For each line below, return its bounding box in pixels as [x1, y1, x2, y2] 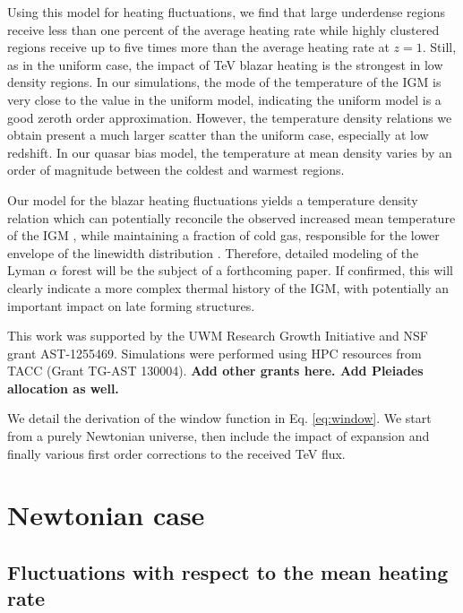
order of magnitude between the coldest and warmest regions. [7, 160, 345, 179]
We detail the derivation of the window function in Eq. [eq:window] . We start [7, 409, 432, 427]
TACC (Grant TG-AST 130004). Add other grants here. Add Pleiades [7, 361, 424, 380]
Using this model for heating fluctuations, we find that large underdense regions [7, 3, 446, 21]
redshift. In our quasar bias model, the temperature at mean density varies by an [7, 142, 452, 161]
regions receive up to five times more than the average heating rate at [7, 38, 390, 56]
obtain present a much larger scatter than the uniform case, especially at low [7, 125, 429, 144]
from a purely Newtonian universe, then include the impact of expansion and [7, 427, 430, 445]
